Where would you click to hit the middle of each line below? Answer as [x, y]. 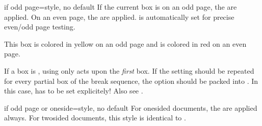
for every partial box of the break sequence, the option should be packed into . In [131, 81]
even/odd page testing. [40, 27]
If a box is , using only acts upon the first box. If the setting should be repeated [129, 70]
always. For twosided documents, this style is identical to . [95, 118]
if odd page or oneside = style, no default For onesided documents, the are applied [131, 107]
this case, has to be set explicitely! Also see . [74, 91]
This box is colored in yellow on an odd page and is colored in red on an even [125, 43]
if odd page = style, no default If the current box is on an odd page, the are [121, 7]
